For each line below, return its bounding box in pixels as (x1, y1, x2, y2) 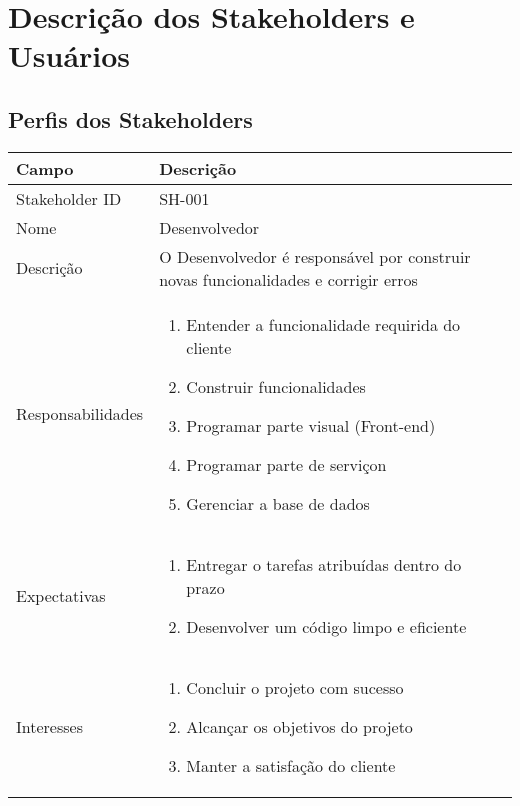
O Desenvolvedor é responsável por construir (159, 244, 471, 268)
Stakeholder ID (16, 186, 122, 210)
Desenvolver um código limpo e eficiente (186, 614, 467, 638)
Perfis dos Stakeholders (8, 103, 253, 134)
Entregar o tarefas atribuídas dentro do (186, 552, 462, 576)
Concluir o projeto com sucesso (186, 675, 404, 699)
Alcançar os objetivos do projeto (186, 714, 413, 738)
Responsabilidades (16, 402, 144, 426)
